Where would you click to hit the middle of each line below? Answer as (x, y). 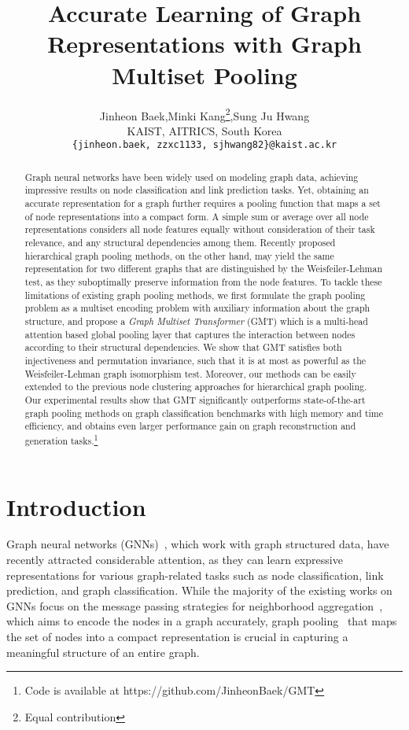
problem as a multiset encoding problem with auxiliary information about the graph (197, 308)
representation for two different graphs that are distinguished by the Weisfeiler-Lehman (204, 269)
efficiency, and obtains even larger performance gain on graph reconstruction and (190, 426)
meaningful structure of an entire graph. (103, 652)
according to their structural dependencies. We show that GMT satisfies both (183, 347)
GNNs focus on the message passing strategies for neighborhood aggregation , (195, 605)
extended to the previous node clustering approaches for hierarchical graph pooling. (196, 387)
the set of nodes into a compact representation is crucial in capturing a (177, 637)
